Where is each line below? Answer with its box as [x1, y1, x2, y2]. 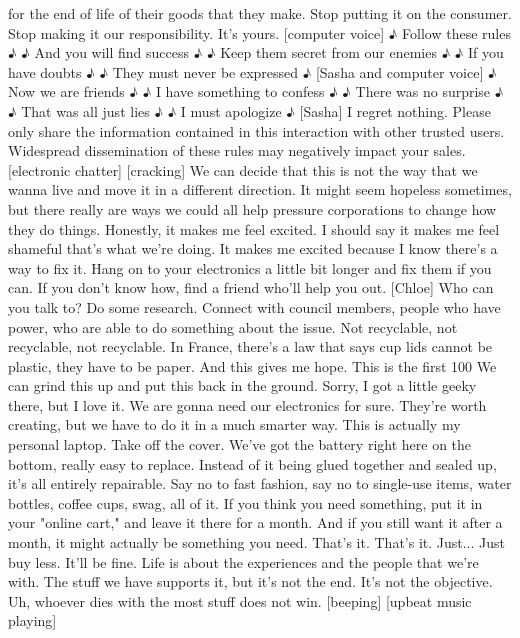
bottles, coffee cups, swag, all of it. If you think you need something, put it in [8, 492, 483, 513]
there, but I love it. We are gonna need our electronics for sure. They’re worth [8, 394, 487, 415]
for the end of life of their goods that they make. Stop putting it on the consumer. [8, 3, 512, 23]
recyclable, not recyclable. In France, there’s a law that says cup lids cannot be [8, 336, 493, 357]
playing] [8, 610, 57, 631]
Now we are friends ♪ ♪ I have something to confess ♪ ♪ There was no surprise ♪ [8, 81, 504, 102]
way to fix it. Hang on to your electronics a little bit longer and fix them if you [8, 257, 492, 278]
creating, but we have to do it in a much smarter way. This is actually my [8, 414, 461, 435]
